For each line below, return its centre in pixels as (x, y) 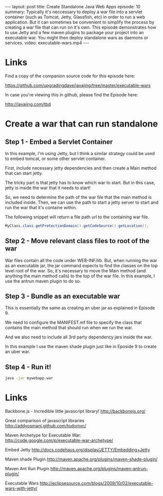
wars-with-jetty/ (21, 488)
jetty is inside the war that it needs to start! (48, 188)
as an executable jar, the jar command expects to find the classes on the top (81, 266)
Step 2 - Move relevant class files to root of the (77, 241)
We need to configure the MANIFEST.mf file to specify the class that (73, 322)
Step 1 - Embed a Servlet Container (59, 142)
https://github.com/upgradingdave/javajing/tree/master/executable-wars (78, 85)
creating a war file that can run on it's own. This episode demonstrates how (81, 27)
